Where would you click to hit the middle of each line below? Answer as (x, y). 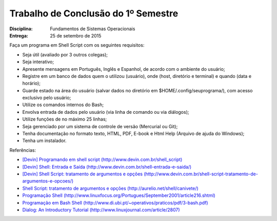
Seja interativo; (38, 62)
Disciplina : (21, 29)
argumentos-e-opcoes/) (48, 181)
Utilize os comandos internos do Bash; (63, 105)
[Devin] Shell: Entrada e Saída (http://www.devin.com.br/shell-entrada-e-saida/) (107, 167)
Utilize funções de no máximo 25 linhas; (65, 119)
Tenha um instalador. (44, 140)
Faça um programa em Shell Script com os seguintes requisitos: (77, 45)
